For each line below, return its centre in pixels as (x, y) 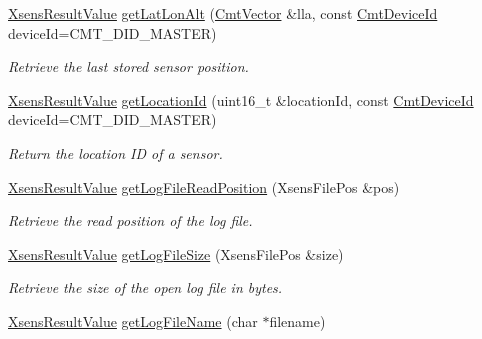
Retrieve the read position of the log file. (130, 220)
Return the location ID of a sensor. (115, 152)
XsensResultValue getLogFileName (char (133, 320)
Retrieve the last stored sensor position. (128, 66)
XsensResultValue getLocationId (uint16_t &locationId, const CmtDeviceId (241, 99)
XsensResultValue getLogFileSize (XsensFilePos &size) (176, 253)
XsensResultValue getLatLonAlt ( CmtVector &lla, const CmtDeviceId (223, 13)
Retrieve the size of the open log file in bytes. (145, 287)
